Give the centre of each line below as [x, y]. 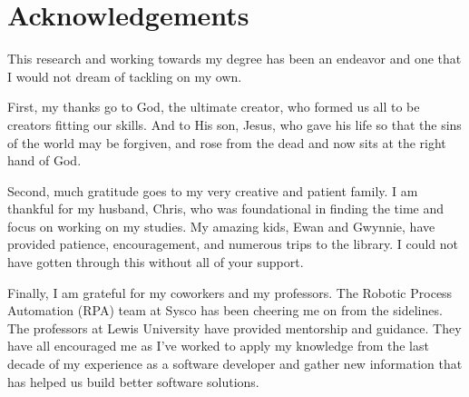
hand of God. [44, 160]
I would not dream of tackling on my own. [125, 76]
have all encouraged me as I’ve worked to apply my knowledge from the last [218, 346]
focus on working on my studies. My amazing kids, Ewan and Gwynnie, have [221, 226]
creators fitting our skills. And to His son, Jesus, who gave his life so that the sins [234, 124]
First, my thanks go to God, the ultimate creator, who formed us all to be [214, 107]
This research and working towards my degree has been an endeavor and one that [234, 59]
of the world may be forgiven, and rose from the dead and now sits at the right [227, 142]
